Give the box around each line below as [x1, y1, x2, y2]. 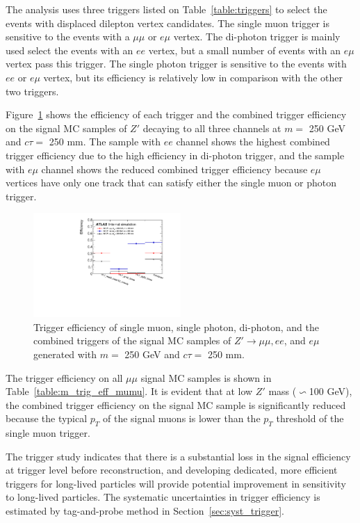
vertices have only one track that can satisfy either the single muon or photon [6, 175, 337, 190]
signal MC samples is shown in [140, 370, 272, 385]
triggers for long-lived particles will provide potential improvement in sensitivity [6, 476, 346, 490]
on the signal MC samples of [6, 120, 127, 135]
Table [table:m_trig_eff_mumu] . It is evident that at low [6, 384, 253, 399]
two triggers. [6, 83, 59, 98]
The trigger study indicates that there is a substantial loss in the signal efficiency [6, 449, 351, 463]
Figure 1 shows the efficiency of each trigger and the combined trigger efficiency [6, 107, 347, 122]
